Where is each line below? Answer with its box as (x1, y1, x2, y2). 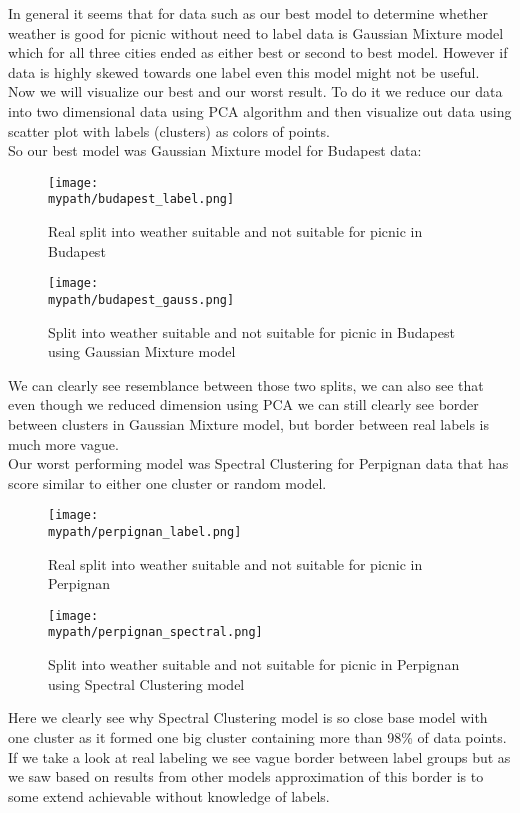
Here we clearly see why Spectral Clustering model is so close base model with (8, 707, 488, 728)
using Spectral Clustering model (48, 673, 245, 694)
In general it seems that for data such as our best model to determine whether (8, 3, 489, 23)
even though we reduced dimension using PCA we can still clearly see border (8, 394, 479, 415)
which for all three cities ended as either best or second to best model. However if (8, 42, 508, 63)
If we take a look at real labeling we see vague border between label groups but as (8, 746, 511, 767)
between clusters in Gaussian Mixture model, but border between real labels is (8, 413, 490, 434)
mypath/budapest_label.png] (48, 192, 235, 207)
